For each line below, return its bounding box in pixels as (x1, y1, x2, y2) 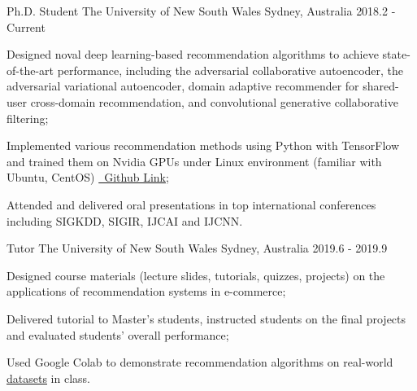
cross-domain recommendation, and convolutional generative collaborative (30, 93, 398, 110)
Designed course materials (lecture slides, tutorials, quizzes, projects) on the (7, 266, 385, 283)
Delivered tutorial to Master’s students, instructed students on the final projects (7, 310, 406, 327)
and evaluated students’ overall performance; (7, 326, 229, 343)
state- (382, 46, 410, 63)
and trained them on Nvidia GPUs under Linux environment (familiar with (7, 152, 382, 169)
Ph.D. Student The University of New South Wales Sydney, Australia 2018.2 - (7, 2, 396, 19)
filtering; (7, 109, 49, 126)
